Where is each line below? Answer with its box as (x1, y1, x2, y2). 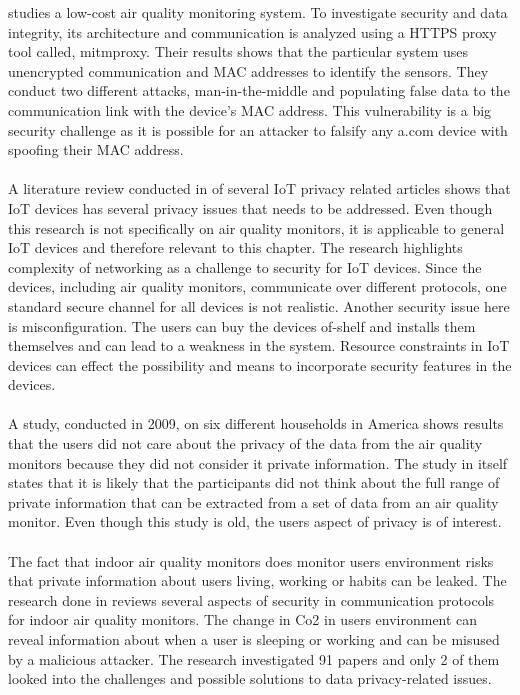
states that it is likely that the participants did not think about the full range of (8, 472, 500, 493)
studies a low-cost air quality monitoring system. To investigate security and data (8, 2, 508, 22)
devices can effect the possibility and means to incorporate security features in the (8, 354, 512, 375)
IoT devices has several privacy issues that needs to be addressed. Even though (8, 197, 493, 218)
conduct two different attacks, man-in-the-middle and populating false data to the (8, 80, 510, 101)
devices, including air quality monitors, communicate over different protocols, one (8, 276, 507, 297)
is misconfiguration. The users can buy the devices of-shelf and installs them (8, 315, 476, 336)
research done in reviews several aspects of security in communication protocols (8, 589, 495, 610)
